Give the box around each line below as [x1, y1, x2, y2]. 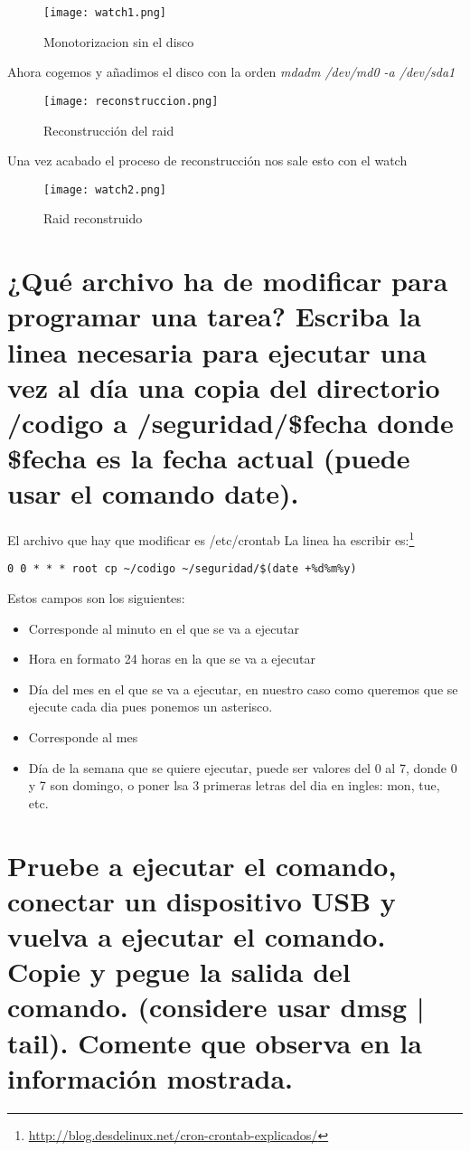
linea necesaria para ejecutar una [7, 333, 427, 370]
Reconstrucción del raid [43, 120, 174, 139]
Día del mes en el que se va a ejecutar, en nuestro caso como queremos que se [28, 679, 458, 698]
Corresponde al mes [28, 728, 138, 747]
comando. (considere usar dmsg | [7, 988, 425, 1025]
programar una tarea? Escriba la [7, 297, 421, 335]
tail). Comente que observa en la [7, 1024, 422, 1061]
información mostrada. [7, 1059, 294, 1096]
